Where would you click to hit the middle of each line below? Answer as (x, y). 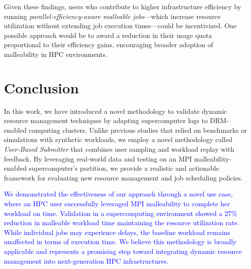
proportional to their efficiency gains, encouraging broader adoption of (109, 45)
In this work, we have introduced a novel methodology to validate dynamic (116, 111)
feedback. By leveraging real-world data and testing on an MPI (98, 158)
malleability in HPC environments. (56, 54)
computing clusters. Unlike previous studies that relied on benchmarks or (138, 130)
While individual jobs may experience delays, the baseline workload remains (117, 232)
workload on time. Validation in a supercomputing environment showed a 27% (121, 213)
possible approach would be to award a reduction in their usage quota (108, 35)
